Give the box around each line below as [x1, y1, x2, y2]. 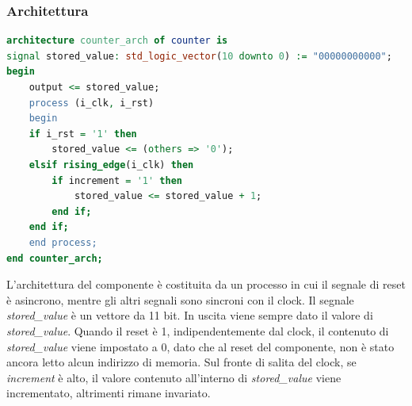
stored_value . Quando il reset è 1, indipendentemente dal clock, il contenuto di [6, 322, 389, 339]
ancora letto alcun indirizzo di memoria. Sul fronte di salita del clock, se [6, 354, 357, 370]
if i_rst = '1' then [29, 128, 137, 140]
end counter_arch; [6, 252, 103, 264]
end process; [29, 236, 97, 248]
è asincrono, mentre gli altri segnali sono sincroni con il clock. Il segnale [6, 291, 354, 308]
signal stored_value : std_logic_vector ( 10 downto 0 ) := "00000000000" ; [6, 50, 392, 62]
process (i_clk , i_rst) [29, 97, 154, 109]
